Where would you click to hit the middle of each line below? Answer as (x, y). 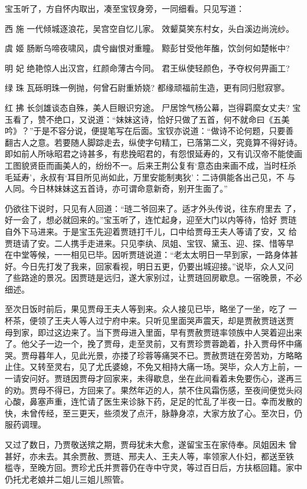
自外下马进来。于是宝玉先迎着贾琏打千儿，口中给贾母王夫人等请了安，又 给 (151, 231)
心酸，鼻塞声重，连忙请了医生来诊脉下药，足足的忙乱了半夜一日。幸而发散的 (153, 401)
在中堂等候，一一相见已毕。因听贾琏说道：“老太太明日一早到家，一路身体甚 (151, 255)
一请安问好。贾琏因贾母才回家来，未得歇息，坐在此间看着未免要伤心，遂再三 (153, 378)
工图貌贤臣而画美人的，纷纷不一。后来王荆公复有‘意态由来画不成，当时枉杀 (151, 165)
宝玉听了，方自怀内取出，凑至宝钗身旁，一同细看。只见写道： (125, 8)
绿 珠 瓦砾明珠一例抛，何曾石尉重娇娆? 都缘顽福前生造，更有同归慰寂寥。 (147, 88)
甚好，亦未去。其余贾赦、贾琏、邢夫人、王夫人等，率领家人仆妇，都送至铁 (149, 456)
